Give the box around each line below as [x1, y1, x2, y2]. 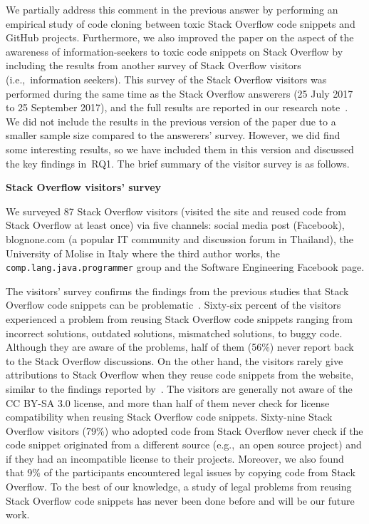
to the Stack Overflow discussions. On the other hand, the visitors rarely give [6, 353, 343, 368]
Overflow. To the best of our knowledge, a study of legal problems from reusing [6, 479, 352, 494]
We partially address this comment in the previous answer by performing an [6, 2, 338, 16]
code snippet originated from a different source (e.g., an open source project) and [6, 437, 362, 452]
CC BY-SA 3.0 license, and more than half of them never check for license [6, 395, 330, 410]
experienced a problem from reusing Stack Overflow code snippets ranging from [6, 311, 353, 326]
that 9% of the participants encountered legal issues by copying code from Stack [6, 465, 355, 480]
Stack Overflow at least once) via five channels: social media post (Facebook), [6, 217, 345, 232]
